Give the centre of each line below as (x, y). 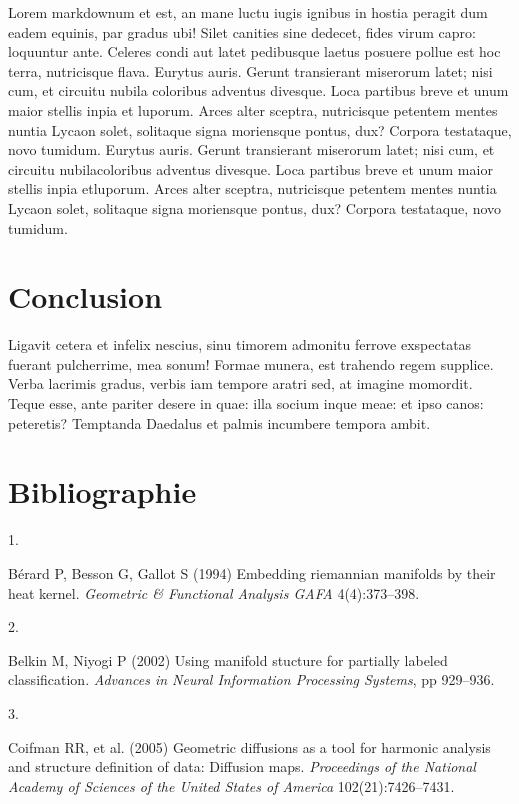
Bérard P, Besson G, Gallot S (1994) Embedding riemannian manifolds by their (252, 572)
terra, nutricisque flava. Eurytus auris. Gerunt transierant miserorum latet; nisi (250, 70)
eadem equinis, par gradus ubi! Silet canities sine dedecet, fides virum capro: (242, 31)
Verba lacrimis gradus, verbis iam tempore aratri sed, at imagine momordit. (240, 383)
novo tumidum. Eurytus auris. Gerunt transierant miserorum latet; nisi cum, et (251, 149)
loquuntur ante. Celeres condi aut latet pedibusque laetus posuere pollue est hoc (254, 51)
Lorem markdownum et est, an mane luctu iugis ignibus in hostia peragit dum (248, 12)
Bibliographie (102, 491)
